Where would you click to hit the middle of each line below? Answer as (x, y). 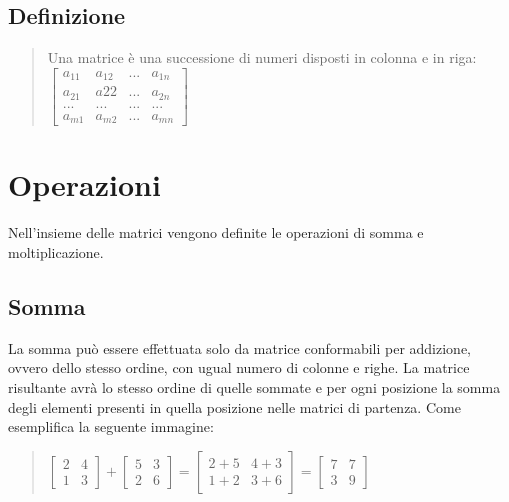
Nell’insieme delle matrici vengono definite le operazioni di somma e (216, 232)
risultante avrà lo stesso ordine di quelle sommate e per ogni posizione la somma (254, 387)
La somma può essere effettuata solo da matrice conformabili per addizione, (240, 347)
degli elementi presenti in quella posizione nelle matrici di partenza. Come (234, 406)
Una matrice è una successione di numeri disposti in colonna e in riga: (262, 57)
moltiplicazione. (56, 252)
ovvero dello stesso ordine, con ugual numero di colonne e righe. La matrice (239, 367)
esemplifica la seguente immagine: (111, 426)
